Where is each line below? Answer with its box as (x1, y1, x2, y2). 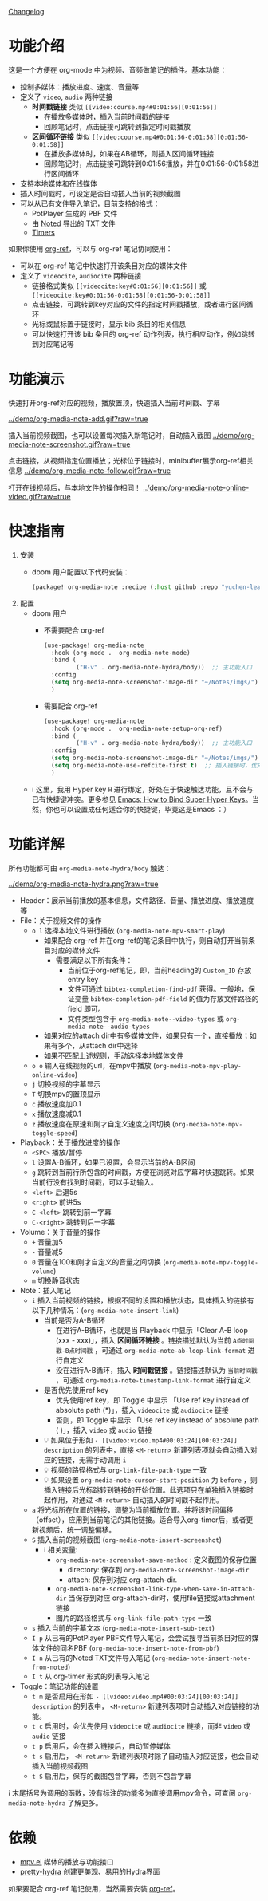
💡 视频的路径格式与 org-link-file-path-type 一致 (43, 1465, 207, 1474)
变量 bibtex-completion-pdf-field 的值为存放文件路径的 (74, 993, 259, 1004)
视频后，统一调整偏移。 (38, 1524, 116, 1534)
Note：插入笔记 (19, 1285, 72, 1295)
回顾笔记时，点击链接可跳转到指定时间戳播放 (43, 121, 191, 131)
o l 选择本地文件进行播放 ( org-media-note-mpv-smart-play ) (31, 925, 226, 935)
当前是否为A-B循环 (43, 1315, 106, 1325)
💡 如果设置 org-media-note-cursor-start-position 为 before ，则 (43, 1475, 258, 1485)
